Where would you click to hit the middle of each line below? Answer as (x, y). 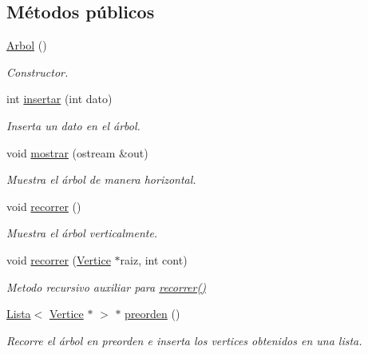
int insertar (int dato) (59, 99)
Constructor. (38, 72)
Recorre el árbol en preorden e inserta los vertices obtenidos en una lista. (184, 340)
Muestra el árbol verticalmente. (82, 233)
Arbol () (27, 45)
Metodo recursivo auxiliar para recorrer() (106, 286)
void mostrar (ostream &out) (77, 152)
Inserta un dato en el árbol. (73, 125)
